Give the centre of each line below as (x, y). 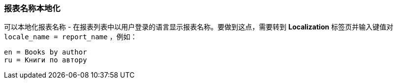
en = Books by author (46, 52)
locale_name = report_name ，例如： (71, 37)
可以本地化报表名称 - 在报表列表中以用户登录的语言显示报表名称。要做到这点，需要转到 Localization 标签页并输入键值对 (199, 27)
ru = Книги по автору (46, 60)
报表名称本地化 (32, 8)
